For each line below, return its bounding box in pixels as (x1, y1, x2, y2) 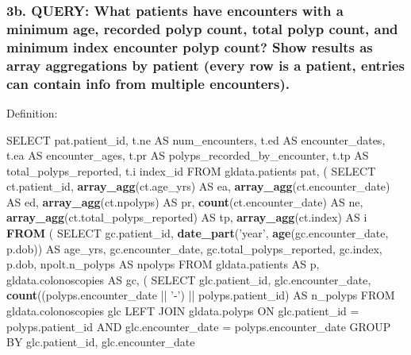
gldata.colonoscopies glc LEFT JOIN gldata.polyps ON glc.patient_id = (6, 303, 359, 319)
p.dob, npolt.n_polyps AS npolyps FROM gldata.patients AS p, (6, 256, 320, 272)
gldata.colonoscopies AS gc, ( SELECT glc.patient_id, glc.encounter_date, (6, 271, 371, 287)
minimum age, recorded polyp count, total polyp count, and (6, 18, 398, 38)
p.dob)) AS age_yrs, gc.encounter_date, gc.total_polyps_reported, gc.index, (6, 240, 382, 257)
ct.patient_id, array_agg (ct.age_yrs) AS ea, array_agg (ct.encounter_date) (6, 178, 390, 195)
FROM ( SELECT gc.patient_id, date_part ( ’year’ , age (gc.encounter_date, (6, 225, 389, 241)
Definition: (6, 104, 58, 121)
